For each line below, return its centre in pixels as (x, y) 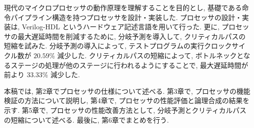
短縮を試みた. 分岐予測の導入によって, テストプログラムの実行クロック (118, 46)
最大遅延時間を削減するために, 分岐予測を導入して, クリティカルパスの (131, 36)
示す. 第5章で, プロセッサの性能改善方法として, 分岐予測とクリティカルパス (125, 110)
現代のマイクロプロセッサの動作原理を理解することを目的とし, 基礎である (123, 7)
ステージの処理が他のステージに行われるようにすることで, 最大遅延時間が (129, 65)
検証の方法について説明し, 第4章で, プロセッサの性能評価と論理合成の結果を (127, 100)
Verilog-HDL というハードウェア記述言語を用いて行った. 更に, (121, 27)
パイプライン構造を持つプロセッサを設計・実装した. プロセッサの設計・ (126, 17)
